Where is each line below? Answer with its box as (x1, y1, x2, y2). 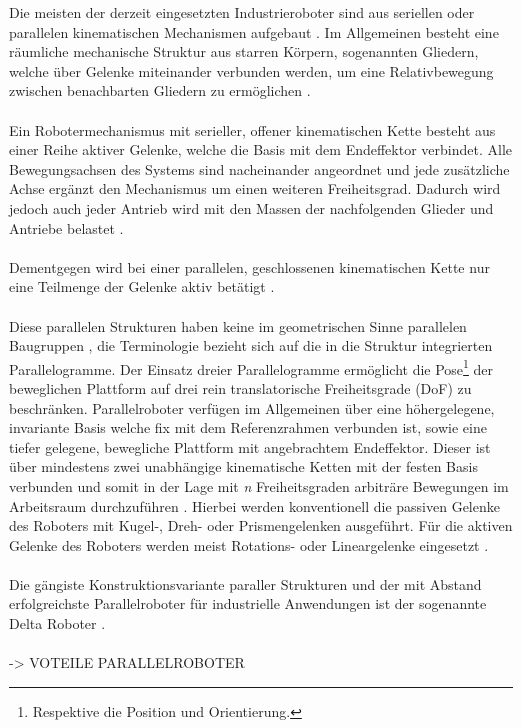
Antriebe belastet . (9, 217, 124, 238)
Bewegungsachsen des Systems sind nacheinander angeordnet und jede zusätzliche (9, 158, 510, 179)
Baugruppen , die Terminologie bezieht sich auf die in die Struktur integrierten (9, 335, 493, 356)
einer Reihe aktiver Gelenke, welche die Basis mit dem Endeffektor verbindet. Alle (9, 139, 512, 160)
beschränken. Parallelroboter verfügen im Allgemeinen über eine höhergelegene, (9, 397, 495, 418)
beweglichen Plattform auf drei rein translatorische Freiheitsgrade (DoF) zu (9, 377, 472, 398)
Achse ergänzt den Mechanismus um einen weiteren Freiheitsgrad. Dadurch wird (9, 178, 501, 199)
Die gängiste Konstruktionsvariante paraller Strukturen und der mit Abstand (9, 573, 482, 594)
